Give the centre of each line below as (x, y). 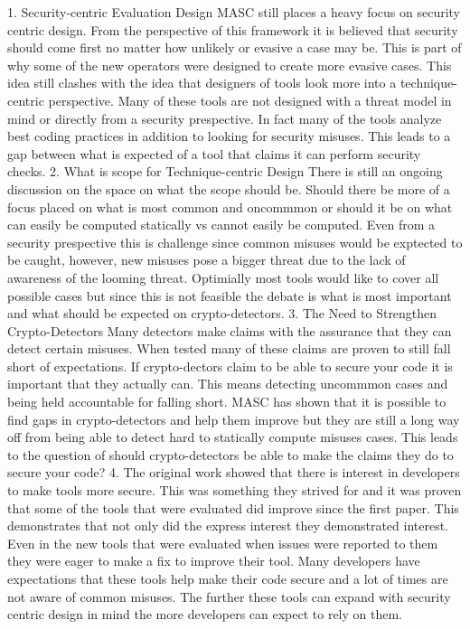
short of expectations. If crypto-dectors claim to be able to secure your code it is (230, 366)
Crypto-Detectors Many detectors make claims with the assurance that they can (230, 330)
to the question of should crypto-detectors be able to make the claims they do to (230, 454)
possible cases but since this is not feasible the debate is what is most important (230, 295)
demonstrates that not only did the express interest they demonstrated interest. (228, 526)
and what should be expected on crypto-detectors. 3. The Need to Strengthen (222, 313)
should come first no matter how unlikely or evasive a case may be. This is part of (235, 47)
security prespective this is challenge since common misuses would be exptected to (235, 242)
